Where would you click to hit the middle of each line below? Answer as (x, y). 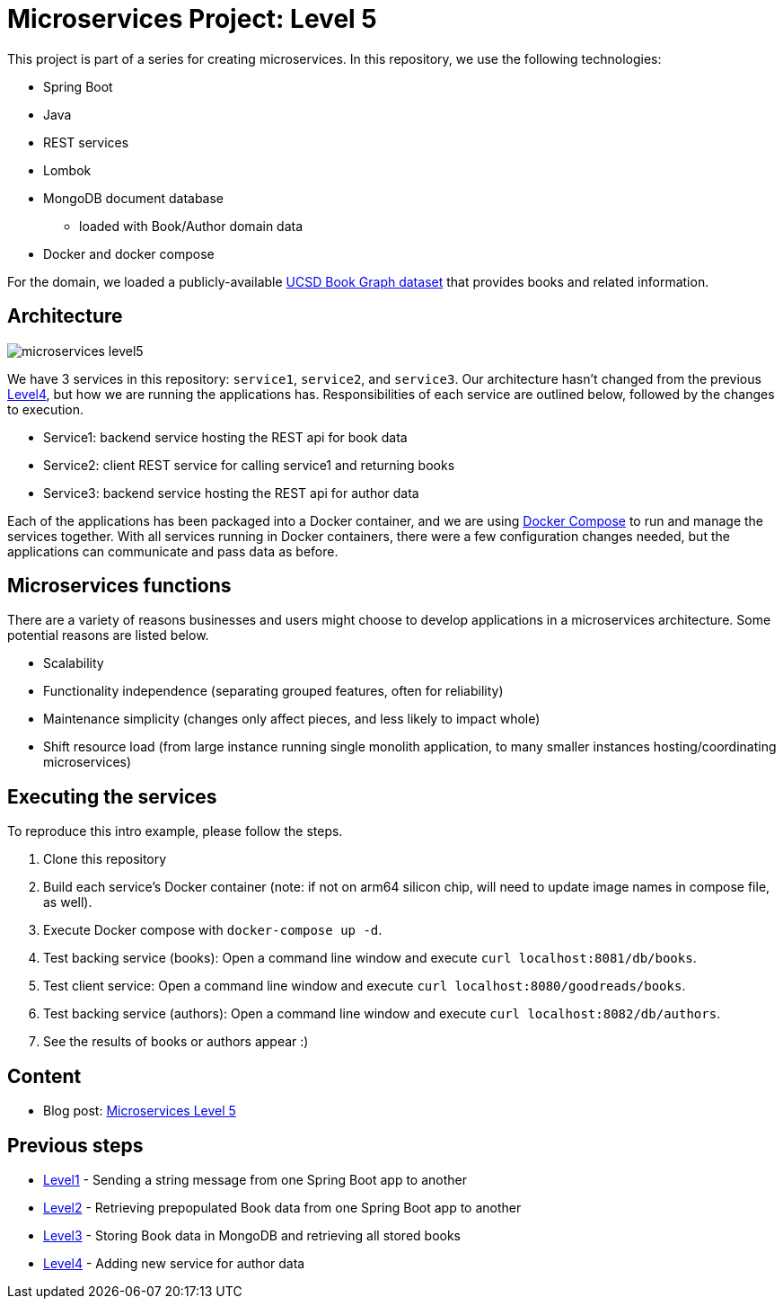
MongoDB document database (134, 198)
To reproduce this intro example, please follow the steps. (175, 831)
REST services (86, 142)
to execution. (46, 409)
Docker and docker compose (129, 253)
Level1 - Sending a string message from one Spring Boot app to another (255, 1179)
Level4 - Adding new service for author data (174, 1263)
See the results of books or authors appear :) (176, 1042)
